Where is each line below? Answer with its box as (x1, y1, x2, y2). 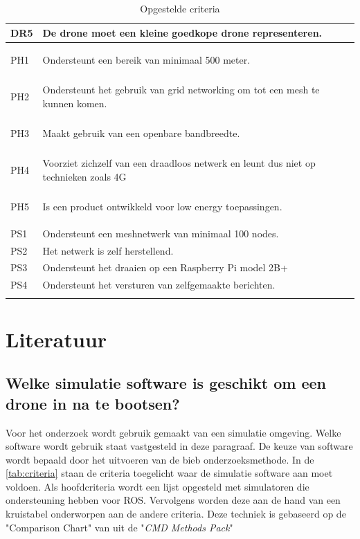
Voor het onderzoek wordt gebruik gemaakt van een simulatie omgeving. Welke (6, 425, 341, 439)
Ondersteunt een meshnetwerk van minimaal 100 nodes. (42, 226, 279, 240)
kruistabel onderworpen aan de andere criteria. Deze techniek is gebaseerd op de (6, 506, 346, 521)
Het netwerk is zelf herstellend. (42, 243, 174, 257)
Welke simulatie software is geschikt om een (6, 372, 327, 394)
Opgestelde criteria (140, 1, 220, 15)
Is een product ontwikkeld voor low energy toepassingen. (42, 199, 282, 213)
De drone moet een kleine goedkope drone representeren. (42, 25, 323, 39)
